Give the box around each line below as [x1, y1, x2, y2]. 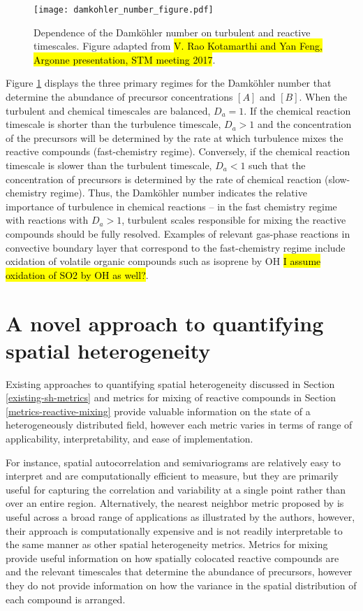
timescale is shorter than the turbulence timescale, [6, 117, 221, 131]
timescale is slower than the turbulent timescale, [6, 158, 212, 172]
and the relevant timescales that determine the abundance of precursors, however [6, 564, 353, 579]
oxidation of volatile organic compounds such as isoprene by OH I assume [6, 254, 321, 268]
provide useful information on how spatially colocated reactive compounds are [6, 550, 339, 565]
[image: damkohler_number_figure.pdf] [34, 5, 214, 15]
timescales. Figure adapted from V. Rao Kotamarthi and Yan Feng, [34, 38, 323, 53]
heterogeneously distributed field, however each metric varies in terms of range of [6, 417, 353, 432]
